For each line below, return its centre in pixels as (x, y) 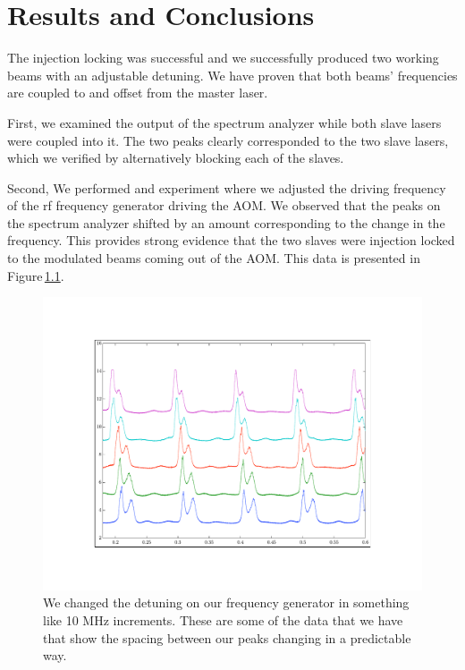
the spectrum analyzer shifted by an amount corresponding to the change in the (226, 222)
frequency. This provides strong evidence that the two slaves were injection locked (231, 240)
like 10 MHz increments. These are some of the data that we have (223, 619)
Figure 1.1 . (36, 275)
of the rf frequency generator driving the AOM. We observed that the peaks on (224, 205)
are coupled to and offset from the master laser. (138, 93)
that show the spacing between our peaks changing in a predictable (227, 637)
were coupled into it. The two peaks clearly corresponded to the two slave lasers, (228, 140)
